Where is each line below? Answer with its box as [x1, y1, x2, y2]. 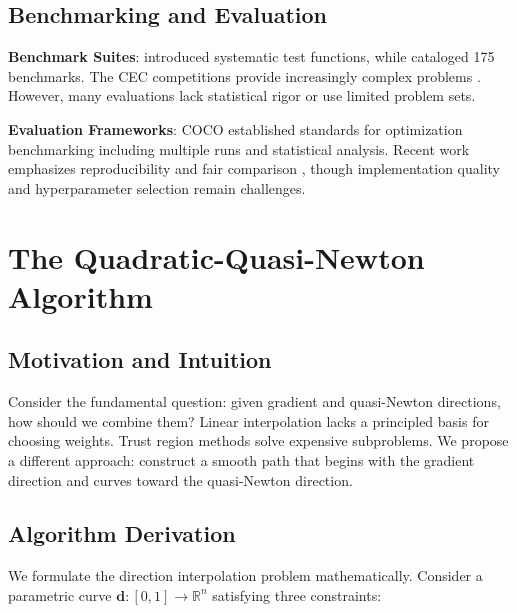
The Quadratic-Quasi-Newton [8, 236, 425, 277]
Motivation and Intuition [8, 344, 272, 375]
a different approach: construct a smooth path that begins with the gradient [8, 449, 475, 470]
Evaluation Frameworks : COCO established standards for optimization [8, 118, 463, 139]
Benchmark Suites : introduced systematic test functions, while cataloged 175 [8, 46, 495, 67]
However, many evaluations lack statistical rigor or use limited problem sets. [8, 85, 476, 106]
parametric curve [8, 584, 112, 605]
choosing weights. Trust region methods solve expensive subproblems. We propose [8, 430, 509, 451]
